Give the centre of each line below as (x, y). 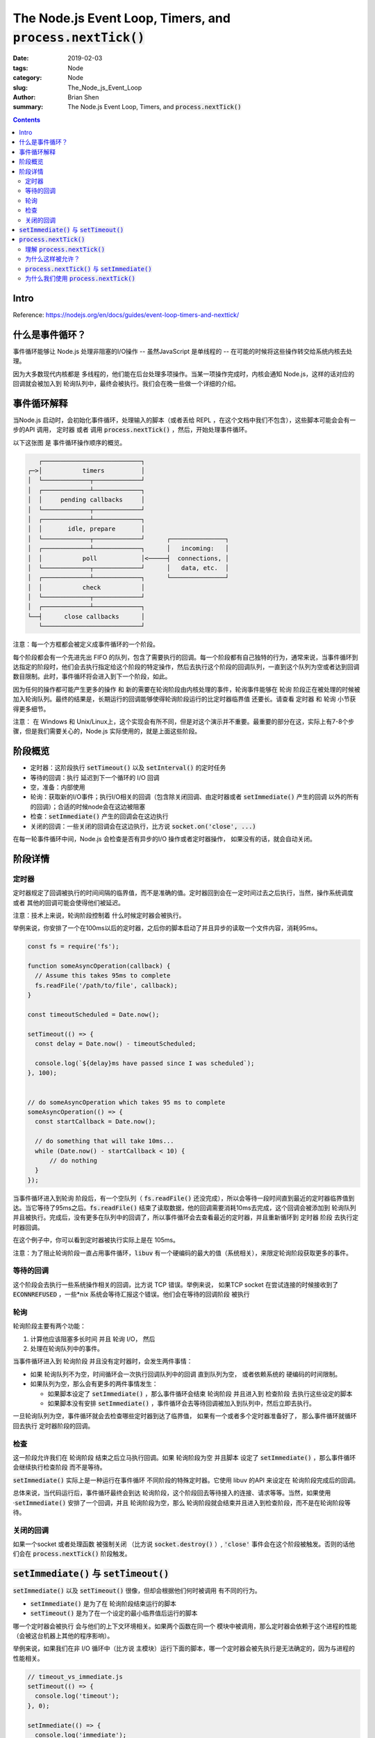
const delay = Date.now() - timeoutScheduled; (116, 1044)
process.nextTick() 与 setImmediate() (89, 268)
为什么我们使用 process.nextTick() (80, 278)
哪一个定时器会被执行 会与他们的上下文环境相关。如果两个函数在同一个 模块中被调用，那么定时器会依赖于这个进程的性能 (185, 1626)
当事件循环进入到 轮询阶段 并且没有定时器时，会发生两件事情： (103, 1361)
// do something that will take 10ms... (105, 1141)
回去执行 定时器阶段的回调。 (53, 1426)
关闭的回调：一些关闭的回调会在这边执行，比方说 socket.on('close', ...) (143, 826)
